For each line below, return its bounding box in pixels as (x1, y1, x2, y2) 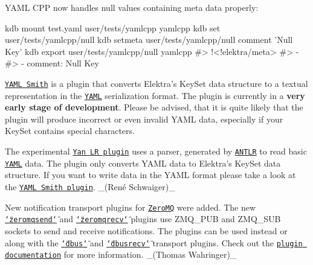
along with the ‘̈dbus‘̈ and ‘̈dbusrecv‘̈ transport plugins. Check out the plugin (5, 236, 303, 249)
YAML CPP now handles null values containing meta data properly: (5, 1, 259, 13)
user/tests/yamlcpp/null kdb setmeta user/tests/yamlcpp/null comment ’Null (5, 33, 293, 46)
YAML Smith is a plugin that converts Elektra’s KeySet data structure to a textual (5, 77, 308, 89)
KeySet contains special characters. (5, 124, 135, 137)
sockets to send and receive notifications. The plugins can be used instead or (5, 224, 288, 237)
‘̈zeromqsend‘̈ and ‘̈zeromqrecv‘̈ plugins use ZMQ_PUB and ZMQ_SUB (5, 212, 281, 225)
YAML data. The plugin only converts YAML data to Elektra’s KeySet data (5, 156, 281, 169)
